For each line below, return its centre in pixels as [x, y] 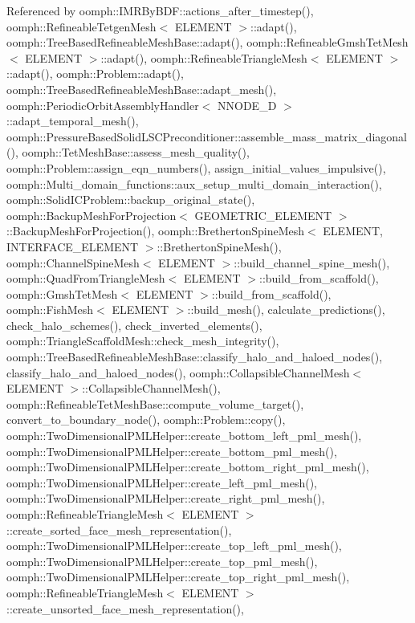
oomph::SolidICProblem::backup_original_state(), [131, 200]
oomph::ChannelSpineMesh [73, 262]
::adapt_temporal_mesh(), [73, 121]
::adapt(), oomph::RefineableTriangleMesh [204, 57]
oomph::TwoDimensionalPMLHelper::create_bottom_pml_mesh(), [172, 451]
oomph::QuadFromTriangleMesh [86, 278]
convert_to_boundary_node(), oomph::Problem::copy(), [146, 419]
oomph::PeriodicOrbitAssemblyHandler [103, 105]
